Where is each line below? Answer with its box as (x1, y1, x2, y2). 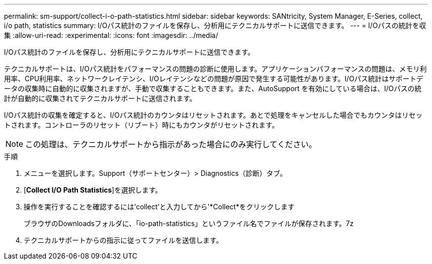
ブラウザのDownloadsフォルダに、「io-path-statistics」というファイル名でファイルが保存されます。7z (24, 219, 354, 228)
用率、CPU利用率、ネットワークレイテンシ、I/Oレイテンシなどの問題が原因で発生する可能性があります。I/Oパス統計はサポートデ (4, 74, 424, 83)
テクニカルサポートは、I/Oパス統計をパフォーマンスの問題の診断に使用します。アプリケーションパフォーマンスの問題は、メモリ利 (4, 65, 427, 73)
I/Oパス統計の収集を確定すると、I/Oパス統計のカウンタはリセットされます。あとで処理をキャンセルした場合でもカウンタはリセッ (4, 111, 423, 119)
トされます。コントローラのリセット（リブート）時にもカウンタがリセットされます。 (4, 121, 279, 129)
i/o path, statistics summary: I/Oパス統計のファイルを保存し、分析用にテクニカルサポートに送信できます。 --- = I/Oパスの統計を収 (4, 21, 427, 30)
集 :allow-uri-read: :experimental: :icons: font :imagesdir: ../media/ (4, 31, 218, 39)
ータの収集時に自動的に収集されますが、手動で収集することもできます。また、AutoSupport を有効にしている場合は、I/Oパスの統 (4, 84, 422, 93)
